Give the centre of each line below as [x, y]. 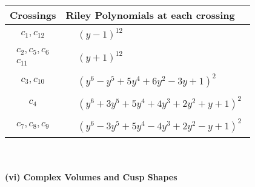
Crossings [33, 15]
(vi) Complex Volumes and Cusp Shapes [91, 177]
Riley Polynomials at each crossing [150, 15]
